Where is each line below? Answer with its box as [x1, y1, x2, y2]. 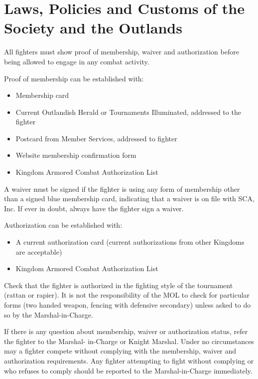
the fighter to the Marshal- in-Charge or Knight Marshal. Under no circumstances [4, 336, 254, 346]
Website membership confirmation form [15, 150, 136, 160]
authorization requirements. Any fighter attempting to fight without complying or [4, 355, 254, 366]
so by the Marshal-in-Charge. [4, 309, 93, 320]
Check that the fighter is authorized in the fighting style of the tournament [4, 280, 233, 290]
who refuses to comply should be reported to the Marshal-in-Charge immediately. [4, 365, 253, 376]
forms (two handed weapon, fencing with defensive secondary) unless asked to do [4, 300, 251, 310]
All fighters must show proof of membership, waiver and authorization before [4, 46, 239, 57]
